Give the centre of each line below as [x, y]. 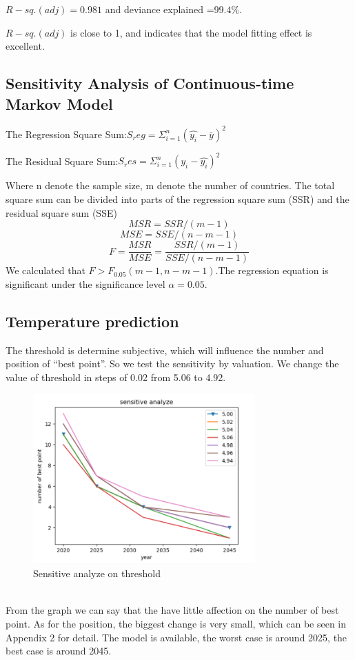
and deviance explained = [160, 9]
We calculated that [45, 270]
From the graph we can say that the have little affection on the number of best [172, 610]
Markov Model [59, 103]
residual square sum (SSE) [61, 212]
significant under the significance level [85, 283]
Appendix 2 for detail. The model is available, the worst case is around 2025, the [176, 637]
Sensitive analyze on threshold [97, 573]
